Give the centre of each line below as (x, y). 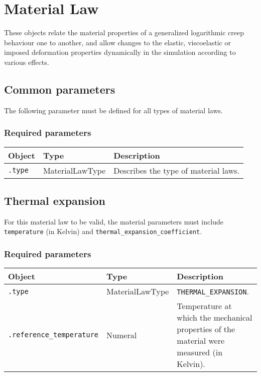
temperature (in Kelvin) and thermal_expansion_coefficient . (103, 231)
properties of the (206, 329)
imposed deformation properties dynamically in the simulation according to (120, 52)
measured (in (200, 352)
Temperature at (204, 306)
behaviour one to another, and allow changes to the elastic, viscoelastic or (117, 42)
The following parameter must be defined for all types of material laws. (113, 110)
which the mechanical (215, 318)
